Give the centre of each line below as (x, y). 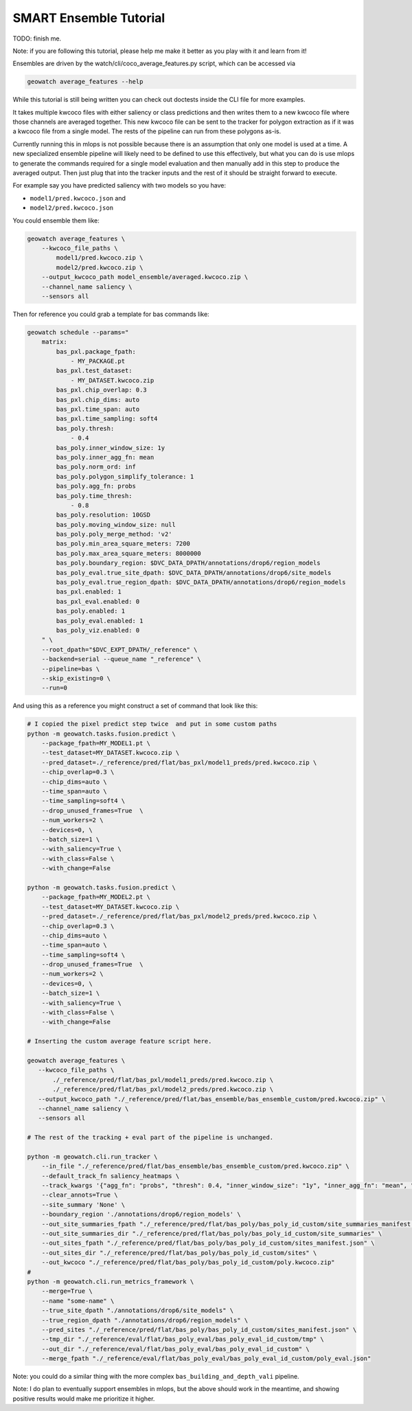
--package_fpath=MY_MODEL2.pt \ (96, 897)
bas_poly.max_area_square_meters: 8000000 (129, 553)
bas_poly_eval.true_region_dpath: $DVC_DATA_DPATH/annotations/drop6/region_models (201, 583)
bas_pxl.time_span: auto (98, 409)
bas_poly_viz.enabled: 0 (98, 630)
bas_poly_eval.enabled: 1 (100, 621)
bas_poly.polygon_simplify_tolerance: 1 (125, 476)
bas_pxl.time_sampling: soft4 (107, 419)
